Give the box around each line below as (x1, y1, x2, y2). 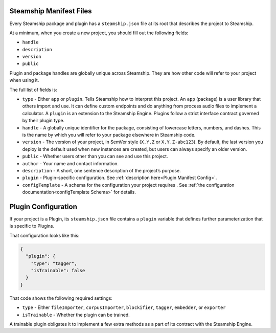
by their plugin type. (22, 118, 65, 124)
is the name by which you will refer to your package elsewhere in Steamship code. (22, 131, 196, 138)
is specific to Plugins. (9, 223, 55, 229)
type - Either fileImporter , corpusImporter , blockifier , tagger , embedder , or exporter (22, 304, 226, 310)
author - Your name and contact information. (22, 160, 119, 166)
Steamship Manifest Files (9, 7, 92, 15)
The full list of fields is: (9, 86, 57, 93)
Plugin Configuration (9, 202, 78, 211)
